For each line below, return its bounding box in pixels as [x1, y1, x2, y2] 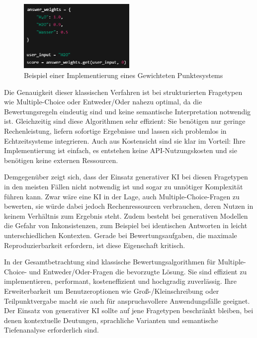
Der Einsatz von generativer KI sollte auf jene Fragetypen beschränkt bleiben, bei [4, 305, 254, 316]
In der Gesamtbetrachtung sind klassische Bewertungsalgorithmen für [4, 256, 216, 267]
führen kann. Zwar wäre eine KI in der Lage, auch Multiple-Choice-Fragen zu [4, 191, 240, 201]
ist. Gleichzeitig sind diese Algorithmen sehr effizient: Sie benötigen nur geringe [4, 116, 246, 126]
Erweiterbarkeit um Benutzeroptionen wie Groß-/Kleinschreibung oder [4, 285, 219, 296]
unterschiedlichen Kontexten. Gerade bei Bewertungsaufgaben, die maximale [4, 230, 237, 240]
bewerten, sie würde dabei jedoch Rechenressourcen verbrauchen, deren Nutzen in [4, 201, 254, 211]
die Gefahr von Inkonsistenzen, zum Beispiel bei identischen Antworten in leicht [4, 220, 248, 231]
